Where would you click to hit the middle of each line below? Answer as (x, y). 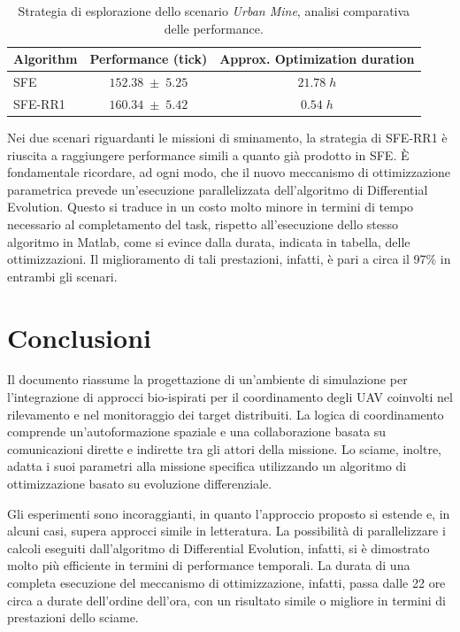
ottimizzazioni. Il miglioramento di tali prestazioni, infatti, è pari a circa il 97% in (229, 259)
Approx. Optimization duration (317, 59)
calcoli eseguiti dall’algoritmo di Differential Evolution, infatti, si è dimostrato (218, 547)
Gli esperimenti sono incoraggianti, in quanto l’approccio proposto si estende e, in (229, 513)
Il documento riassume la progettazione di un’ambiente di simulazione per (207, 379)
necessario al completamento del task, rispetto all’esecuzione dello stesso (203, 224)
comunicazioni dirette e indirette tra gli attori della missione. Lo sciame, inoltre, (224, 448)
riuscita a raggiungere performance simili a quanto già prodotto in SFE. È (208, 154)
